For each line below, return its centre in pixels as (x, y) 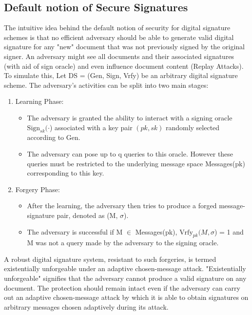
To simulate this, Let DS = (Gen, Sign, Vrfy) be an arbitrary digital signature (121, 75)
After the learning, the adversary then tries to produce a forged (122, 206)
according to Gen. (54, 137)
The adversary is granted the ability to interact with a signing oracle (130, 117)
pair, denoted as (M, (87, 215)
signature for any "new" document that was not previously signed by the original (124, 47)
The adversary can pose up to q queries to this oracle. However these (130, 153)
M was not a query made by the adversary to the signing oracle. (123, 243)
